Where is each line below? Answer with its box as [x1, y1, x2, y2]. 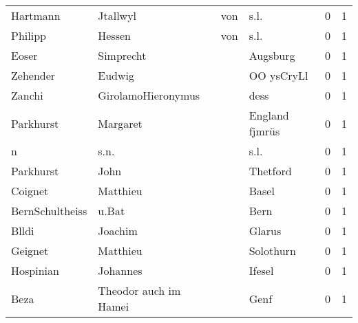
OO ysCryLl [249, 67, 308, 83]
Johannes [98, 263, 143, 278]
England [249, 107, 289, 123]
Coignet [11, 183, 49, 199]
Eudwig [98, 67, 134, 83]
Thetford [249, 163, 292, 179]
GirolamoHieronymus [98, 87, 200, 103]
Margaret [98, 115, 143, 131]
